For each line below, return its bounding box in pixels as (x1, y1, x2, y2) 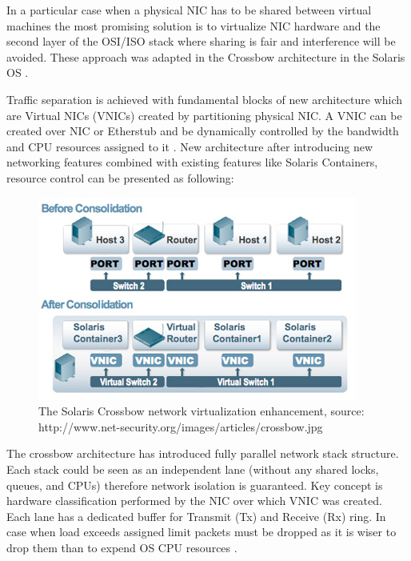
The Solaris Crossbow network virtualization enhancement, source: (38, 403, 365, 419)
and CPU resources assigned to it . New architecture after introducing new (6, 138, 373, 154)
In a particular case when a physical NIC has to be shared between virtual (6, 2, 372, 18)
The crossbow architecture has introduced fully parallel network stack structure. (6, 445, 399, 462)
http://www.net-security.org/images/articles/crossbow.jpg (38, 418, 323, 435)
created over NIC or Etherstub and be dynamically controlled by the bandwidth (6, 122, 399, 139)
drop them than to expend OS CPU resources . (6, 539, 237, 555)
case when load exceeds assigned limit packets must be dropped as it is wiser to (6, 523, 397, 540)
